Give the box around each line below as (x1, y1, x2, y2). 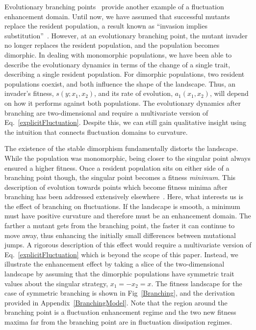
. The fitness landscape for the (151, 278, 242, 288)
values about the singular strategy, (4, 278, 108, 288)
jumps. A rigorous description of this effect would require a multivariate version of (4, 240, 252, 250)
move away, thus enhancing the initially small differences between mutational (4, 230, 236, 240)
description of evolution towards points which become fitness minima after (4, 181, 228, 192)
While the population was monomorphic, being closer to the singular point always (4, 152, 251, 163)
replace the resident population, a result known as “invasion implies (4, 21, 207, 31)
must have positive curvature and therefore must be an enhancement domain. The (4, 210, 251, 221)
